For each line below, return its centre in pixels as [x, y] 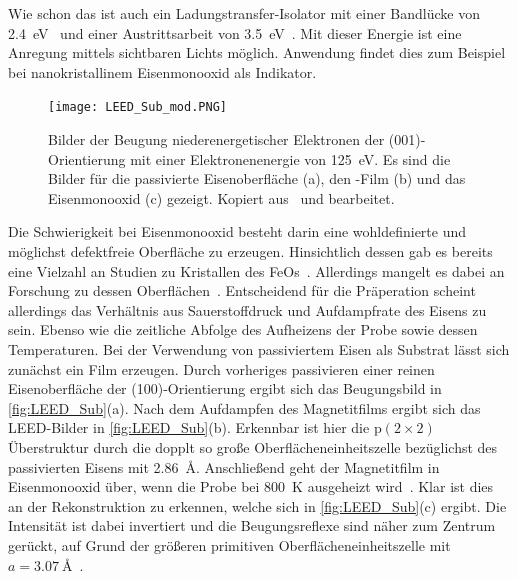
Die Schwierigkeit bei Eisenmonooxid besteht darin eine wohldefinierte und [237, 231]
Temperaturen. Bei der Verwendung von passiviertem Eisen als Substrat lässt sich [259, 348]
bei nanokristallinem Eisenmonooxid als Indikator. [162, 71]
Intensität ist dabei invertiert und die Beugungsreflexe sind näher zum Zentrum [252, 525]
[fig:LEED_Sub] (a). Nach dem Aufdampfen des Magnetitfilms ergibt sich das [244, 407]
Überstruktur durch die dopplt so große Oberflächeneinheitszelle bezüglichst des [253, 446]
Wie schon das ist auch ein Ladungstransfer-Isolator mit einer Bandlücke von [244, 13]
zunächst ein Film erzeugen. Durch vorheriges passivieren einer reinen [221, 368]
